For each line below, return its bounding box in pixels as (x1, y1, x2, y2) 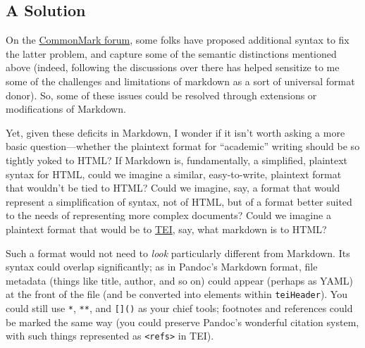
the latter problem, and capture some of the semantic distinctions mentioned (6, 46, 337, 61)
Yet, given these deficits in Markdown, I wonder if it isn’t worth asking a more (6, 125, 345, 139)
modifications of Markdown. (6, 101, 126, 116)
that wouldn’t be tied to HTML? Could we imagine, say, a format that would (6, 180, 340, 195)
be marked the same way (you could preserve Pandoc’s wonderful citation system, (6, 314, 359, 329)
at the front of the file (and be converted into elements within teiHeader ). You (6, 287, 347, 302)
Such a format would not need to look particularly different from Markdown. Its (6, 245, 350, 260)
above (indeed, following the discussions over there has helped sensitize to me (6, 60, 340, 75)
